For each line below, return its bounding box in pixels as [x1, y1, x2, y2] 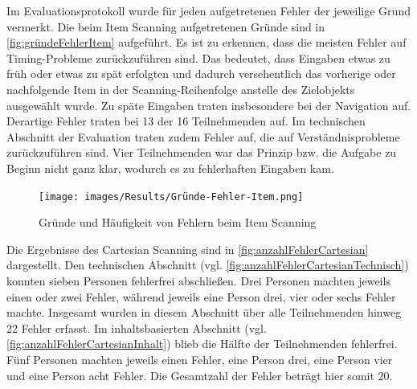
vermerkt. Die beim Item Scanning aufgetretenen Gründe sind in [6, 18, 325, 35]
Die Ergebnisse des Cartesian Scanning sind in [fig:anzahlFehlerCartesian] [6, 240, 369, 257]
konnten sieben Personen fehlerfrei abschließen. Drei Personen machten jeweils [6, 272, 390, 289]
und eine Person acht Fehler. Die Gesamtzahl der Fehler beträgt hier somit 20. [6, 366, 393, 383]
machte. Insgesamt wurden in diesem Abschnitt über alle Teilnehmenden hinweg [6, 304, 402, 321]
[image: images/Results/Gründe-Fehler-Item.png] [39, 190, 304, 203]
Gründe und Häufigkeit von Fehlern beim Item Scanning [39, 214, 317, 231]
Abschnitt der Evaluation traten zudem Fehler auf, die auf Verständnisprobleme [6, 128, 400, 145]
